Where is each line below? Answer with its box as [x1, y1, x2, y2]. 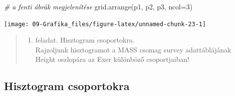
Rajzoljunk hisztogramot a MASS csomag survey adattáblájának [35, 44, 232, 54]
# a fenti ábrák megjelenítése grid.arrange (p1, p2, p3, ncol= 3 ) [4, 1, 192, 11]
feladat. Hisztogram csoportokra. [35, 35, 135, 45]
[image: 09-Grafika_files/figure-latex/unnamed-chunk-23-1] [4, 20, 206, 28]
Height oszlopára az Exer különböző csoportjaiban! [35, 54, 189, 64]
